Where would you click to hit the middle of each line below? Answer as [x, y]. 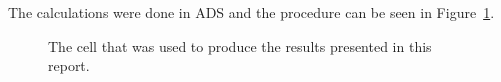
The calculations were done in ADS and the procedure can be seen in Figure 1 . [251, 12]
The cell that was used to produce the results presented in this [240, 45]
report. [69, 65]
